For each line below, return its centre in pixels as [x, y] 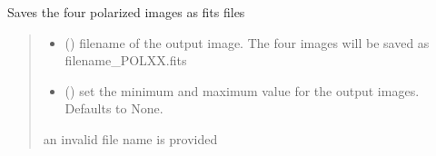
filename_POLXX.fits [126, 60]
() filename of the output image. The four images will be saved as [247, 42]
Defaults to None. [114, 108]
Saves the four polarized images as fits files [126, 12]
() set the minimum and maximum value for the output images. [242, 90]
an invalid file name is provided [130, 138]
